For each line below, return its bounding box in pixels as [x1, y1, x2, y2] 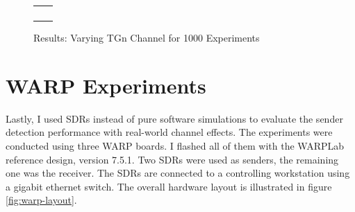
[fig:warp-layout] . [6, 193, 77, 207]
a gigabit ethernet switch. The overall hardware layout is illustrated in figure [6, 179, 332, 193]
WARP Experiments [6, 71, 206, 99]
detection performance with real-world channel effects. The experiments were [6, 125, 333, 139]
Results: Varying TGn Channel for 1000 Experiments [33, 30, 260, 44]
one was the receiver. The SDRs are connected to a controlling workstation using [6, 166, 350, 180]
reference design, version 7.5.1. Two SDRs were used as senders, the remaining [6, 152, 339, 166]
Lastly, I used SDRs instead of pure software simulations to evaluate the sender [6, 111, 343, 125]
